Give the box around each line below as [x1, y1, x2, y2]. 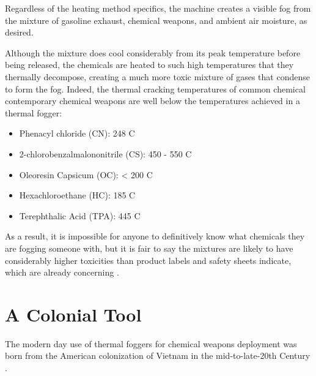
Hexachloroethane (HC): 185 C [19, 189, 136, 201]
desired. [5, 26, 34, 39]
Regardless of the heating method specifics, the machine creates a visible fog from [5, 2, 311, 14]
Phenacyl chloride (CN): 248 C [19, 127, 135, 140]
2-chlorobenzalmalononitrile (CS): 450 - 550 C [19, 147, 192, 160]
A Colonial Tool [5, 301, 142, 326]
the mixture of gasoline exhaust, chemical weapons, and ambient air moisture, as [5, 13, 307, 26]
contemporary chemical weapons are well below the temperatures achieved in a [5, 94, 300, 107]
